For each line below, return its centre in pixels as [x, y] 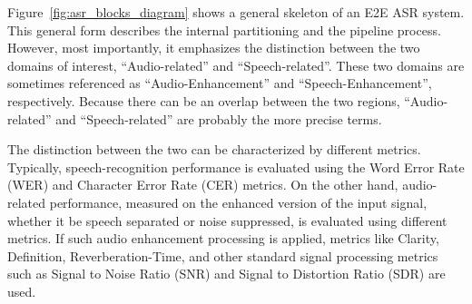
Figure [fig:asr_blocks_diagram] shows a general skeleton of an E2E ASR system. [236, 12]
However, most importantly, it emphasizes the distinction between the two [214, 48]
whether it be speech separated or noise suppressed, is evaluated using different [227, 220]
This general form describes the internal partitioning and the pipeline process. [224, 29]
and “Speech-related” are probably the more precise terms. [219, 118]
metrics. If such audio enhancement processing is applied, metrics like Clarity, [223, 238]
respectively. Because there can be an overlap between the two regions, [204, 100]
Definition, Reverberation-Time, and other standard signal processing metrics [223, 255]
